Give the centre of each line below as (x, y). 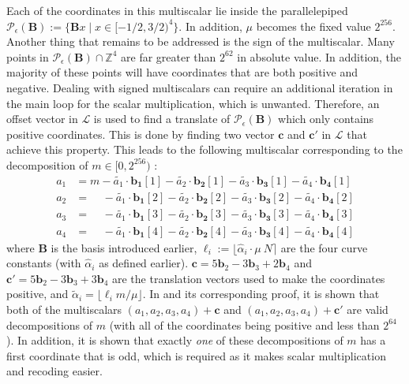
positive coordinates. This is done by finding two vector (141, 134)
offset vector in (42, 119)
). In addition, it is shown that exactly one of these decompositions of (175, 340)
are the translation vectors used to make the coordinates (249, 278)
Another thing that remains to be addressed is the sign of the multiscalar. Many (201, 41)
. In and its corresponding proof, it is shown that (261, 294)
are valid (368, 309)
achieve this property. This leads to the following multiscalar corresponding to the (204, 149)
